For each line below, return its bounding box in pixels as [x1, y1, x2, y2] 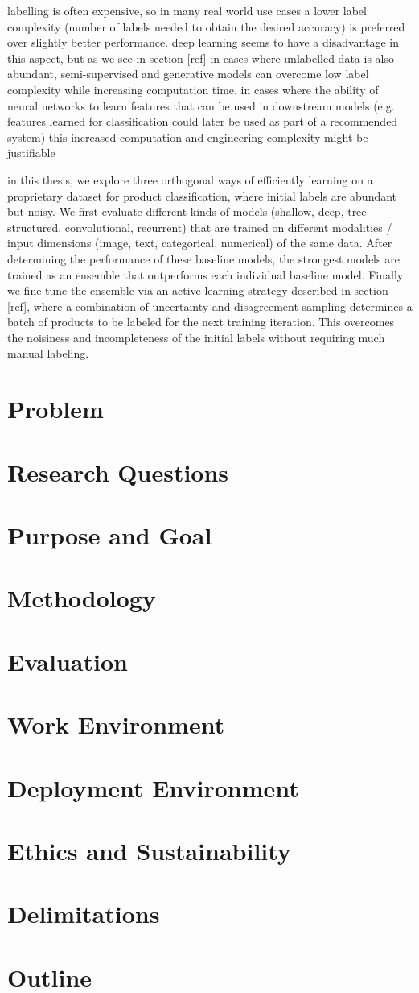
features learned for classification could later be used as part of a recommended [7, 113, 398, 130]
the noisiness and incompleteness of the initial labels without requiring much [7, 329, 385, 345]
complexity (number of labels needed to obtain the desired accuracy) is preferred [7, 18, 405, 35]
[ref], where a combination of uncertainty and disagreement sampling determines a [7, 297, 413, 314]
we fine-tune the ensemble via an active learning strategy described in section [7, 282, 388, 299]
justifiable [7, 144, 55, 161]
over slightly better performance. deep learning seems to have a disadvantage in [7, 34, 399, 51]
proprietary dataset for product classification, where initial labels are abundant [7, 187, 397, 204]
